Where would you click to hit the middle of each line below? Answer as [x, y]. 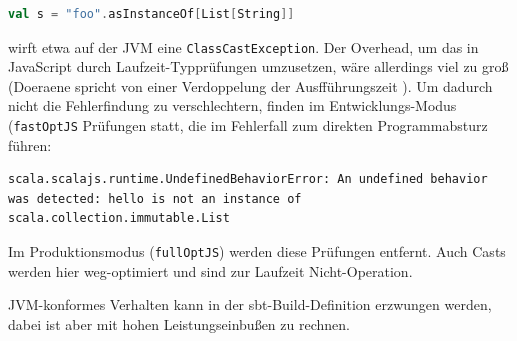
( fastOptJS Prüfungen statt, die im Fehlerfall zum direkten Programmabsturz [248, 125]
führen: [30, 144]
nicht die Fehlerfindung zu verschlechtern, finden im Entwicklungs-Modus [232, 105]
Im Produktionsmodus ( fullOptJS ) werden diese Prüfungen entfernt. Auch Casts [257, 251]
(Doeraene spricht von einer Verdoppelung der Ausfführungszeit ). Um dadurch [250, 85]
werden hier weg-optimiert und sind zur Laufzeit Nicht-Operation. [210, 270]
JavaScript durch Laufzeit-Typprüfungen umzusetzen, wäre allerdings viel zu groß [258, 66]
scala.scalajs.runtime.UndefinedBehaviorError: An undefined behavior [248, 179]
